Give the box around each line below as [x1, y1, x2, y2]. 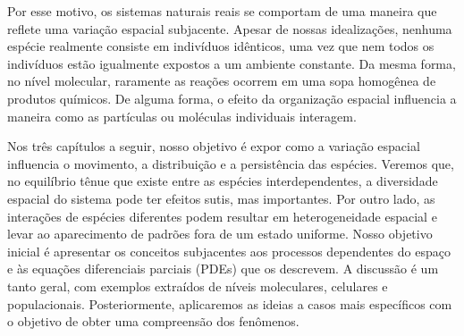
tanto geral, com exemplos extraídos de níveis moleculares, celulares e [7, 276, 388, 295]
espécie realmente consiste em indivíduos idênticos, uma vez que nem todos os [7, 37, 434, 55]
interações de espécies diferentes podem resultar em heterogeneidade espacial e [7, 206, 437, 225]
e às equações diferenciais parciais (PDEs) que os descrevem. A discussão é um [7, 259, 439, 278]
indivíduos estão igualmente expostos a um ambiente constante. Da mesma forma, [7, 54, 456, 72]
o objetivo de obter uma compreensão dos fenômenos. [7, 312, 299, 331]
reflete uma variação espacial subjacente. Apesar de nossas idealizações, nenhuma [7, 19, 452, 38]
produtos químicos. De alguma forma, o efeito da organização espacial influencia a [7, 88, 457, 107]
